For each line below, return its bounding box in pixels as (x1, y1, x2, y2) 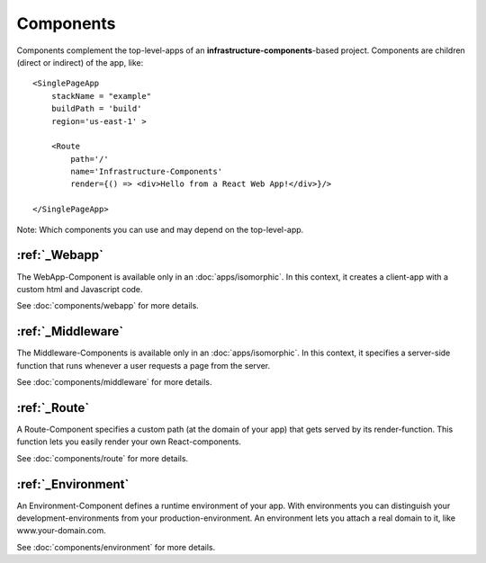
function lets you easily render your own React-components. (16, 436, 242, 447)
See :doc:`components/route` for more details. (16, 452, 189, 463)
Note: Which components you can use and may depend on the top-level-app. (16, 224, 304, 235)
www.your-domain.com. (16, 525, 107, 536)
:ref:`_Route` (16, 400, 90, 416)
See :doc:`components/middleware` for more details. (16, 377, 212, 387)
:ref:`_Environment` (16, 477, 130, 492)
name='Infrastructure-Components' (70, 166, 223, 177)
